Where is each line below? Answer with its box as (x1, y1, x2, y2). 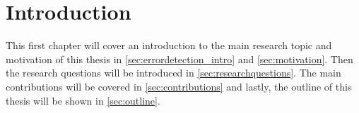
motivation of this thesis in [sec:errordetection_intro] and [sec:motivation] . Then (6, 51, 353, 66)
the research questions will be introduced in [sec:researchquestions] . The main (6, 65, 341, 80)
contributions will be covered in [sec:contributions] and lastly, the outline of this (6, 79, 352, 93)
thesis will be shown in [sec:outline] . (6, 93, 160, 107)
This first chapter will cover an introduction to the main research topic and (6, 38, 332, 53)
